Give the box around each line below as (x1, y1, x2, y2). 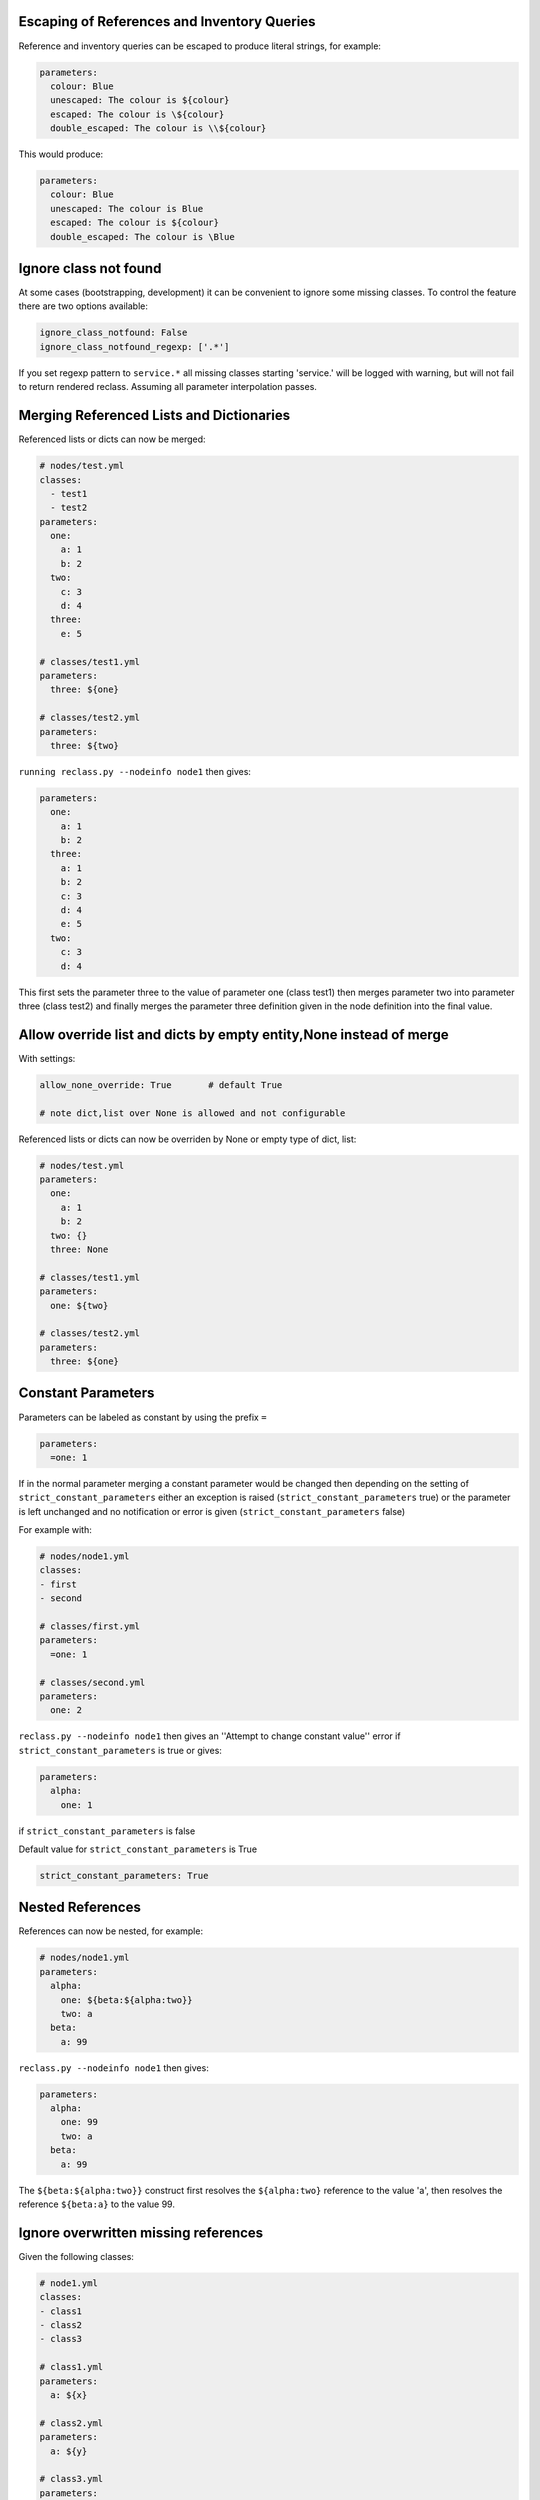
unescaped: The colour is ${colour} (50, 95, 230, 106)
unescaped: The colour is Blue (50, 203, 204, 214)
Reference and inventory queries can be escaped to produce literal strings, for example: (18, 40, 382, 52)
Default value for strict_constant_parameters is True (18, 1843, 258, 1855)
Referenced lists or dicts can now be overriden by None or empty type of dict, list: (18, 1133, 357, 1145)
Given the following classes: (18, 2250, 135, 2262)
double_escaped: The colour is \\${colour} (50, 123, 267, 134)
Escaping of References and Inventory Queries (18, 13, 316, 30)
